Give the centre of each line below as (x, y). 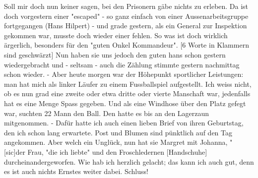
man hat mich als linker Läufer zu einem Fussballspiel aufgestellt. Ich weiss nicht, (128, 84)
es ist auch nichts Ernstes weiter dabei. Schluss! (76, 171)
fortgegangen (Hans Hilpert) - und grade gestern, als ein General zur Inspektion (126, 26)
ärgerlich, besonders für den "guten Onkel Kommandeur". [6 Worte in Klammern (127, 45)
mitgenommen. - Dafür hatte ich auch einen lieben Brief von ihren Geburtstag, (124, 123)
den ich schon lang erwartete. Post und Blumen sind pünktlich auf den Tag (118, 132)
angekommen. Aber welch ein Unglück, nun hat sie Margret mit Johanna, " (118, 142)
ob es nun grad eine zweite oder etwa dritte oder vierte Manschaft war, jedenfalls (127, 93)
